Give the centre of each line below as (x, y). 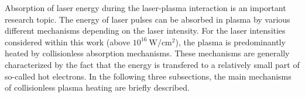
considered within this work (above (68, 42)
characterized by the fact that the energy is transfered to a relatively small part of (152, 64)
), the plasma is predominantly (230, 42)
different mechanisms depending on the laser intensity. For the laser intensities (145, 30)
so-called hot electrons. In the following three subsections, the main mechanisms (148, 76)
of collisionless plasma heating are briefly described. (97, 87)
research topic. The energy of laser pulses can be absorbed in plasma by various (148, 19)
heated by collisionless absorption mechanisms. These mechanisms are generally (147, 53)
